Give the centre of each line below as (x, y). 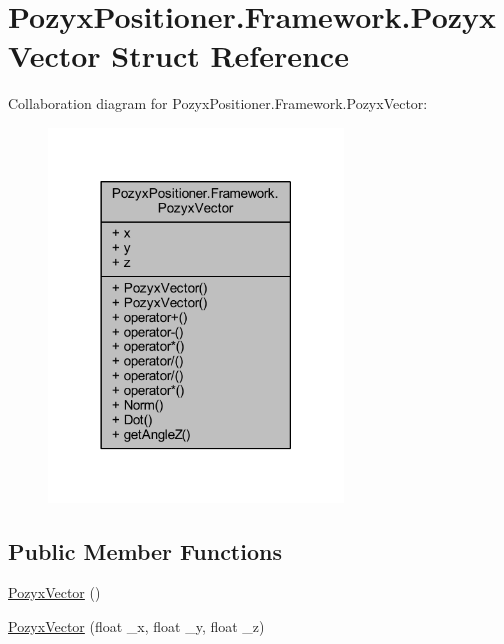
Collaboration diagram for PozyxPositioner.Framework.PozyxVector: (218, 103)
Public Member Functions (145, 550)
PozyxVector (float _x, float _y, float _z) (136, 625)
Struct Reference (230, 55)
